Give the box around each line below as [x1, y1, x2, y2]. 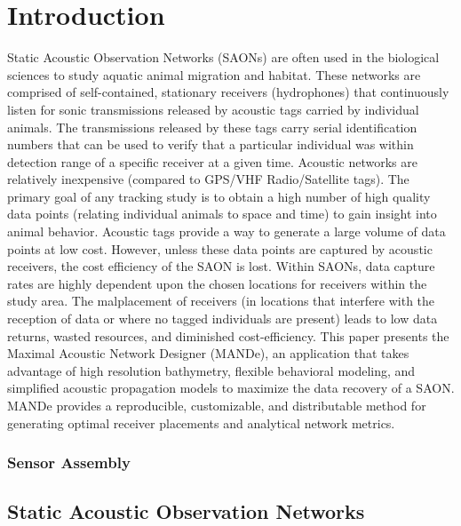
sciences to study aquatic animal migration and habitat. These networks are [7, 65, 421, 84]
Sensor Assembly [7, 451, 131, 474]
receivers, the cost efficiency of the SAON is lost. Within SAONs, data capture [7, 257, 435, 275]
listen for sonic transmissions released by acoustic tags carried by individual [7, 100, 419, 118]
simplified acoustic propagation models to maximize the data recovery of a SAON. [7, 379, 455, 397]
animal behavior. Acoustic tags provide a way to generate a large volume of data [7, 222, 446, 241]
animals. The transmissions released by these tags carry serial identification [7, 117, 417, 136]
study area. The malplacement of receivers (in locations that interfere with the [7, 291, 435, 310]
